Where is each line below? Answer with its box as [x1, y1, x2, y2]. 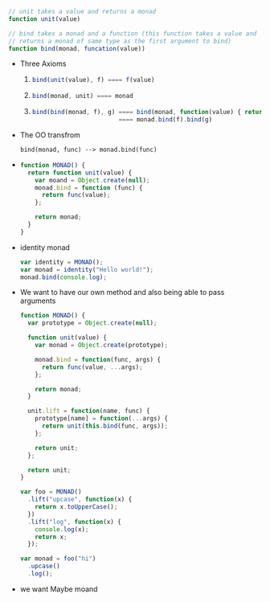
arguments [19, 296, 56, 305]
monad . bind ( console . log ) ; [19, 273, 107, 281]
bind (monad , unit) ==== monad [31, 92, 134, 100]
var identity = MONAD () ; [19, 258, 104, 266]
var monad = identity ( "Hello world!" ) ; [19, 265, 154, 273]
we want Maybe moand [19, 584, 98, 594]
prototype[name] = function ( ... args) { [35, 415, 169, 423]
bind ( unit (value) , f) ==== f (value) [31, 76, 155, 84]
